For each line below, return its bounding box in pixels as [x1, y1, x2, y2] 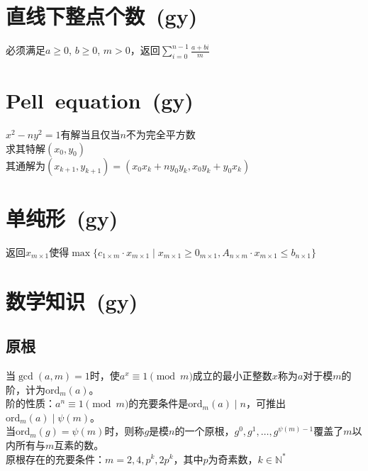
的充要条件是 [128, 396, 189, 411]
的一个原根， [174, 423, 235, 438]
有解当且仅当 [60, 127, 121, 142]
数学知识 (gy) [6, 286, 138, 315]
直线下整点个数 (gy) [6, 1, 198, 31]
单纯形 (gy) [6, 203, 118, 232]
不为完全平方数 [126, 127, 196, 142]
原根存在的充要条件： [6, 451, 105, 466]
